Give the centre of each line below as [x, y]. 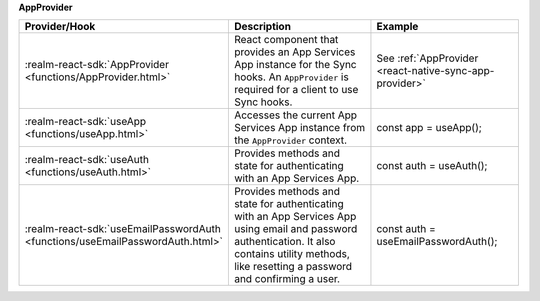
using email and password [295, 229]
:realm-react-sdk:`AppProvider [97, 65]
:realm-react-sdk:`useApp [85, 122]
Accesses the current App [295, 115]
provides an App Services [294, 52]
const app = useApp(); [429, 128]
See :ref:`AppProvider [427, 58]
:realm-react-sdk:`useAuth [87, 160]
